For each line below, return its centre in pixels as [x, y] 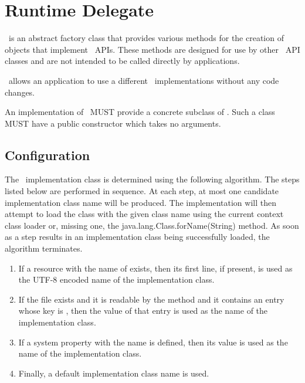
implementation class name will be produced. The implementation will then [140, 202]
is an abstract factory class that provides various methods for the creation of [146, 38]
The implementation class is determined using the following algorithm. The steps [152, 179]
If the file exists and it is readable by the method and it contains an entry [151, 299]
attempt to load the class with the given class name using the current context [144, 214]
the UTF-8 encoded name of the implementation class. [116, 279]
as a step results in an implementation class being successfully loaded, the [137, 237]
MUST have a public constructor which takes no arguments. [113, 123]
